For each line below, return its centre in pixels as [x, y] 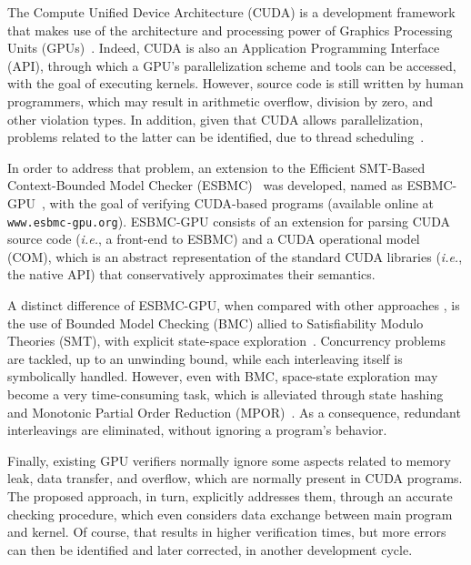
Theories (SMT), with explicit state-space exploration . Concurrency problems [226, 341]
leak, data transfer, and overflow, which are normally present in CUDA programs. [235, 478]
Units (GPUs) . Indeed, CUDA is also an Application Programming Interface [224, 48]
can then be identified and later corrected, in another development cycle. [210, 549]
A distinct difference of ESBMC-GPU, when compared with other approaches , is [234, 304]
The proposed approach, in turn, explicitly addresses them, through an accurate [230, 495]
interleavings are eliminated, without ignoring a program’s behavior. [197, 430]
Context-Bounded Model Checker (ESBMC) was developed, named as [205, 185]
